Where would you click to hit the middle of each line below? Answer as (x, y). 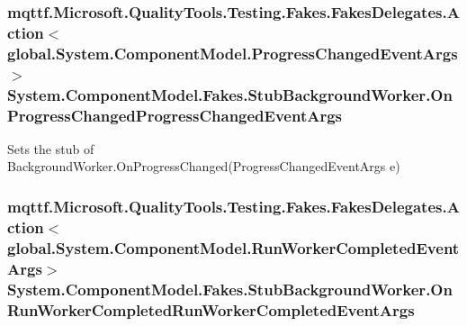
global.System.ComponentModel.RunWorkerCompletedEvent (233, 247)
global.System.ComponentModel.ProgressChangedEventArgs (233, 53)
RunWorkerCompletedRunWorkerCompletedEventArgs (211, 309)
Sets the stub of (51, 148)
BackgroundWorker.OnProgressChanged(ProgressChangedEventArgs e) (204, 166)
